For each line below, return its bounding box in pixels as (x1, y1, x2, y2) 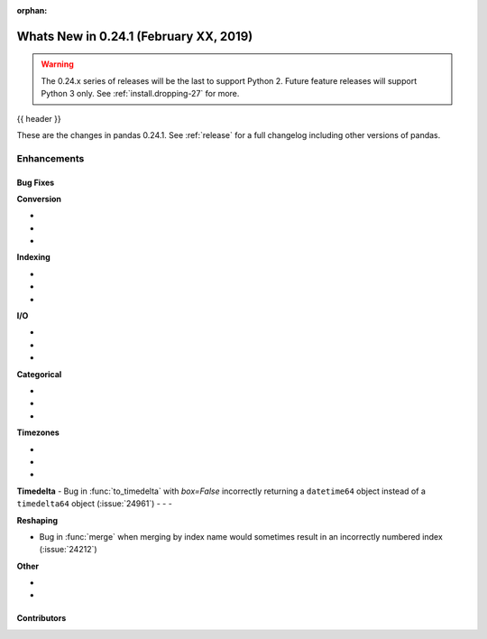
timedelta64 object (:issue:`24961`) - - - (16, 498, 173, 509)
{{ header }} (16, 113, 62, 124)
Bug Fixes (16, 177, 55, 188)
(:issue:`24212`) (39, 544, 98, 555)
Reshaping (16, 514, 59, 525)
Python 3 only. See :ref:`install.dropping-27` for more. (41, 88, 240, 99)
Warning (41, 59, 74, 69)
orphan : (16, 5, 48, 15)
